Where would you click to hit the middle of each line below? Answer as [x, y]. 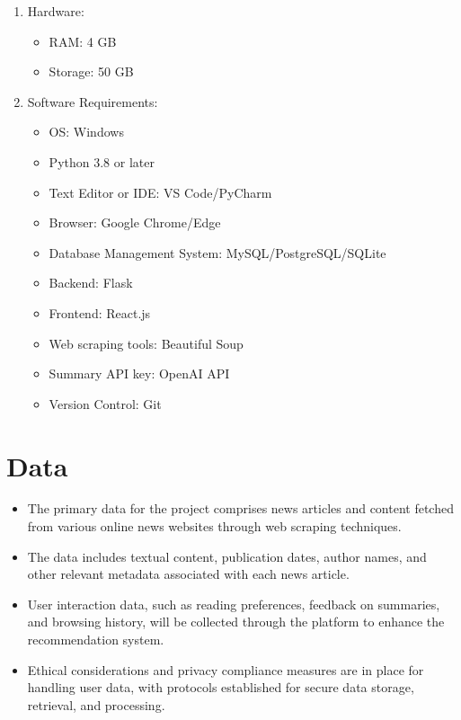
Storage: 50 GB [91, 71]
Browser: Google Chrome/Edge [135, 222]
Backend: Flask [91, 283]
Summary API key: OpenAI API [139, 373]
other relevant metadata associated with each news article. [188, 574]
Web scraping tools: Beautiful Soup [146, 343]
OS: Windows [86, 132]
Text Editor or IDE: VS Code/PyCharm [160, 192]
